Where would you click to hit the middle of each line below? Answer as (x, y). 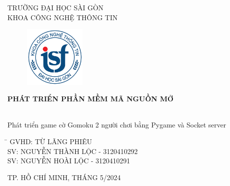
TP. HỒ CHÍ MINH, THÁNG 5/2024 (64, 177)
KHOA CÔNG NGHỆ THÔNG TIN (63, 17)
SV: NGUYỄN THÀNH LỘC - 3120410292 (73, 151)
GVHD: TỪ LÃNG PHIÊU (51, 141)
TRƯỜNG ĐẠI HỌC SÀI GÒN (56, 7)
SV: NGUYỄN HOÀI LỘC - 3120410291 (69, 161)
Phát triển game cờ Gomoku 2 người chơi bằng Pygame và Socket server (117, 125)
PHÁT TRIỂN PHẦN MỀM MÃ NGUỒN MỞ (91, 99)
